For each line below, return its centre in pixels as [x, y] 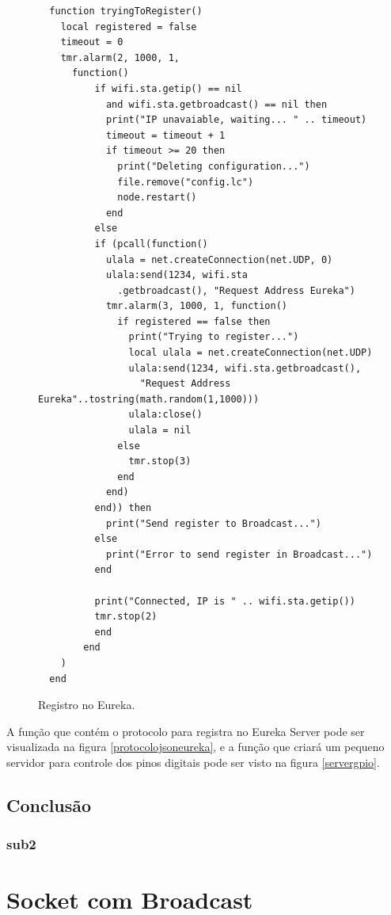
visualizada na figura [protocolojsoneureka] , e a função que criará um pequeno [195, 747]
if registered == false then [194, 321]
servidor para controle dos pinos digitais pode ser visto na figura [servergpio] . [193, 762]
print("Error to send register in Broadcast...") [239, 554]
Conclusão [49, 804]
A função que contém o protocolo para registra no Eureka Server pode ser [186, 731]
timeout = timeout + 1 [165, 135]
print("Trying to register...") [214, 337]
